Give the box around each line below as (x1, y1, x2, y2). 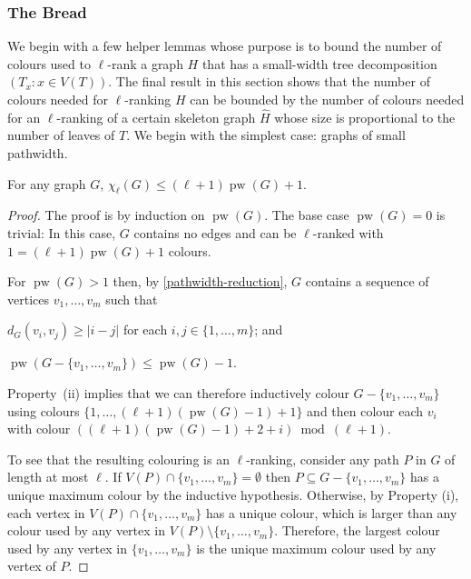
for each (123, 320, 168, 339)
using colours (7, 401, 80, 420)
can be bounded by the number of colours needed (190, 90, 465, 108)
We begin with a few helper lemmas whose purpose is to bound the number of (7, 36, 442, 55)
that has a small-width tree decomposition (201, 54, 437, 73)
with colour (7, 419, 71, 438)
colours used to (7, 54, 91, 73)
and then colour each (307, 401, 424, 420)
